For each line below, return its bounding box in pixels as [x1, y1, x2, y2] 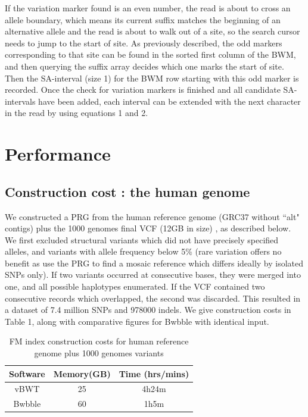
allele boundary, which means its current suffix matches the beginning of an [5, 13, 281, 26]
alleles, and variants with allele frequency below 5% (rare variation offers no [5, 245, 282, 258]
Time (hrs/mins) [119, 367, 189, 380]
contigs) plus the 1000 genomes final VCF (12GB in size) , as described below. [5, 222, 291, 234]
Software [9, 367, 45, 380]
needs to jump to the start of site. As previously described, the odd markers [5, 36, 282, 49]
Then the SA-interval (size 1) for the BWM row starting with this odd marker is [5, 71, 299, 84]
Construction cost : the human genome [5, 182, 250, 200]
